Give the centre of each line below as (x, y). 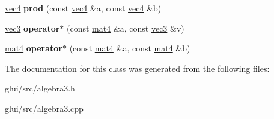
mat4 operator (34, 48)
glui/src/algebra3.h (40, 88)
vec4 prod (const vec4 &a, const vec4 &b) (83, 8)
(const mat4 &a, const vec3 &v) (126, 28)
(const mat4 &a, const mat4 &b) (130, 48)
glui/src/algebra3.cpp (44, 108)
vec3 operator (32, 28)
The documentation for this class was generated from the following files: (137, 68)
